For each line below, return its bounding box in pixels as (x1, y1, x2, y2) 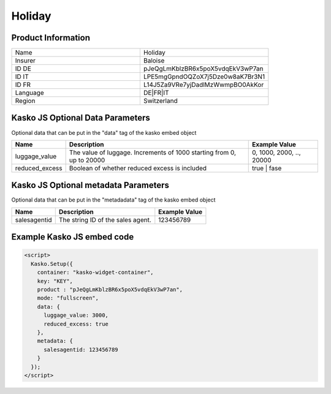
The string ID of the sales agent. (58, 215, 151, 224)
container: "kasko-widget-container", (37, 269, 154, 276)
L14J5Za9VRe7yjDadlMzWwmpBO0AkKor (143, 80, 264, 89)
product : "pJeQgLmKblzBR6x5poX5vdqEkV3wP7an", (37, 286, 183, 294)
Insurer (15, 56, 36, 65)
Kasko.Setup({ (31, 260, 74, 267)
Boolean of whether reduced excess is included (69, 164, 207, 172)
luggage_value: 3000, (44, 312, 108, 319)
